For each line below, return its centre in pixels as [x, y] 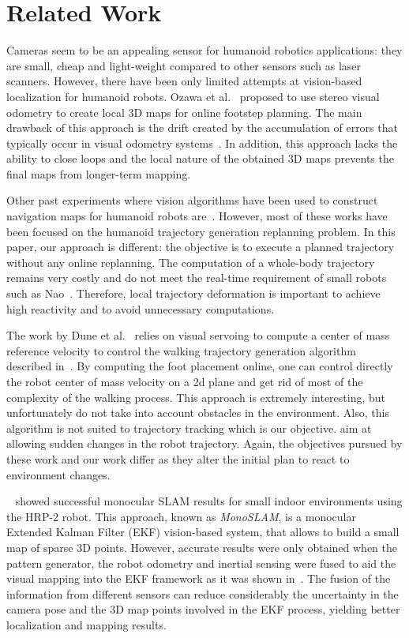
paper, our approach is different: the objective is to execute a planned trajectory [201, 247]
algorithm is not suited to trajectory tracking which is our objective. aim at [189, 428]
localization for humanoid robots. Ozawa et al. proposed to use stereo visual [193, 96]
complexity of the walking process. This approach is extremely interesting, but [196, 397]
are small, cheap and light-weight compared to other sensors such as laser [184, 65]
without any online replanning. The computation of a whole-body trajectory [191, 262]
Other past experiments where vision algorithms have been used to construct [192, 200]
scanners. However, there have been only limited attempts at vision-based [184, 81]
